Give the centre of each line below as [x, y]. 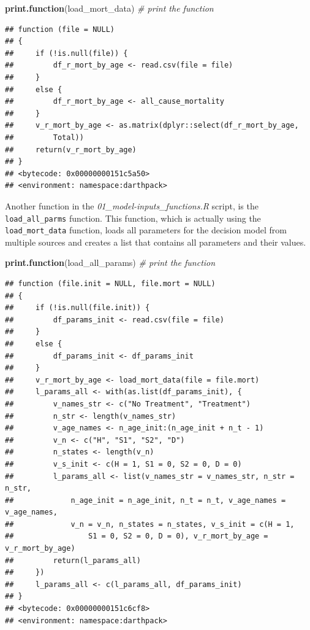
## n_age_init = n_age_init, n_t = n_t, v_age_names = [146, 500]
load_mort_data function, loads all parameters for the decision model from [146, 230]
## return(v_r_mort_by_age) [71, 150]
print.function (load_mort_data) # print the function [109, 8]
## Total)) [44, 137]
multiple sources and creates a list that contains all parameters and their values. [156, 242]
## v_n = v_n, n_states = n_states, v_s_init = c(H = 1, [150, 524]
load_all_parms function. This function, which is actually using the [133, 218]
